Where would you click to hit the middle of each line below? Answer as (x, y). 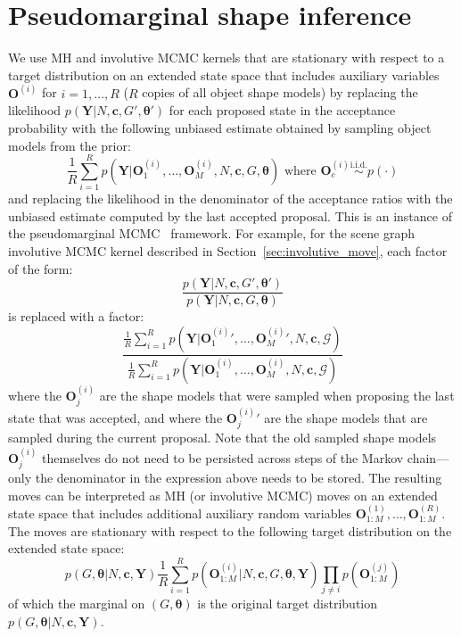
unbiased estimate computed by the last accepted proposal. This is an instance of (230, 215)
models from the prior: (70, 145)
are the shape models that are (346, 417)
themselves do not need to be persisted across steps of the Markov (223, 457)
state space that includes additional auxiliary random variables (180, 513)
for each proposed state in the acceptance (282, 110)
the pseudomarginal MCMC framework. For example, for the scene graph (211, 233)
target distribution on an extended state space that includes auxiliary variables (224, 74)
